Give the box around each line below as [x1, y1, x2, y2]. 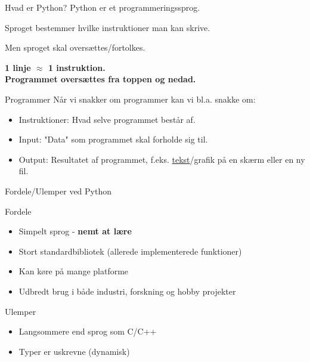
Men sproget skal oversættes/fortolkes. [5, 41, 145, 54]
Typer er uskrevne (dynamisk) [18, 345, 130, 357]
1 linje [5, 61, 31, 73]
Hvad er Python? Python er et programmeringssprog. [5, 1, 200, 13]
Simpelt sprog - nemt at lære [18, 225, 132, 237]
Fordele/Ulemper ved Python [5, 184, 111, 197]
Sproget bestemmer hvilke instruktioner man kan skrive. [5, 21, 210, 33]
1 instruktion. [48, 61, 106, 73]
